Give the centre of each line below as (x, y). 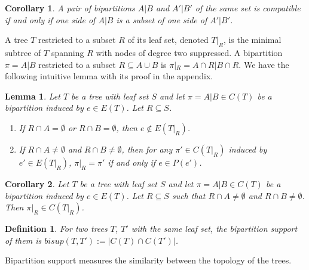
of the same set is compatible (248, 8)
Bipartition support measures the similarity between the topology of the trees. (148, 260)
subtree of (23, 52)
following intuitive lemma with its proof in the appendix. (109, 76)
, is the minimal (252, 40)
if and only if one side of (50, 19)
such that (189, 195)
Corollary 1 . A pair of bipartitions (70, 8)
